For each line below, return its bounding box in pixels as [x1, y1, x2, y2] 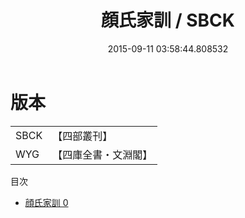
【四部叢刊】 [52, 129, 113, 143]
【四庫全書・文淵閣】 [52, 147, 153, 161]
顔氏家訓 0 [24, 196, 69, 208]
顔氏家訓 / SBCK [101, 9, 235, 32]
